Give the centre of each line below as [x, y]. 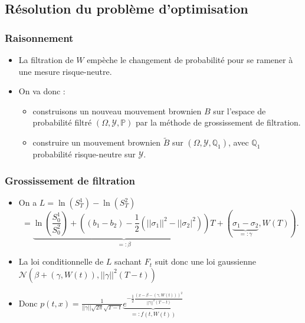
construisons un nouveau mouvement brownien [117, 111]
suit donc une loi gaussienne [205, 261]
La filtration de [46, 60]
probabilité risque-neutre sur [84, 154]
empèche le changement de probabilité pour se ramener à [190, 60]
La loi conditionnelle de [61, 261]
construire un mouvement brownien [97, 142]
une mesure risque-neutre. [65, 71]
